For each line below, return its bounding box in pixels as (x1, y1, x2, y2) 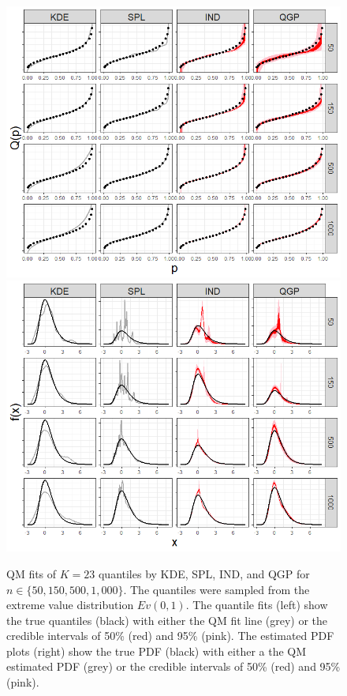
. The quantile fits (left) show (185, 596, 328, 613)
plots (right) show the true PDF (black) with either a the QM (6, 642, 307, 659)
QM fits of (6, 565, 57, 581)
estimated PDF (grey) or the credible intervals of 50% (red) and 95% (6, 658, 341, 675)
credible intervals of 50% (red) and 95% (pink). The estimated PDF (6, 627, 334, 644)
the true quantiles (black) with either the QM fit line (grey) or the (6, 611, 328, 628)
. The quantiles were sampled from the (123, 581, 310, 597)
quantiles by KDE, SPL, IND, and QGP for (98, 565, 310, 581)
